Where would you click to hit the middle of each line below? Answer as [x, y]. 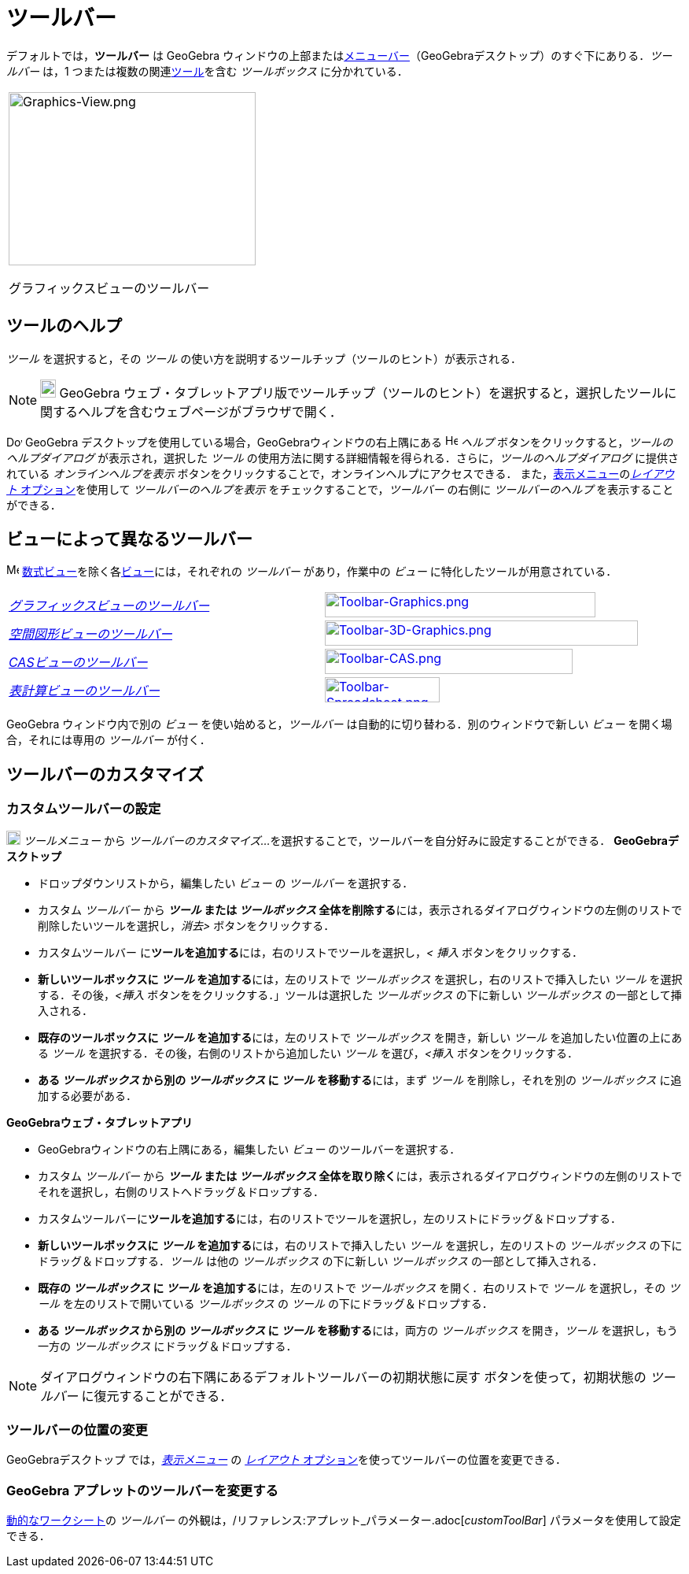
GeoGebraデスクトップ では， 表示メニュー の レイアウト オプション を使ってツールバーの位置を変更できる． [287, 1460]
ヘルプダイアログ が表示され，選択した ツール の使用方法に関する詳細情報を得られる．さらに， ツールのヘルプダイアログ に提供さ [343, 457]
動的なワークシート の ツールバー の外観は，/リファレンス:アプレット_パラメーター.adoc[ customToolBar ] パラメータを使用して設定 [344, 1520]
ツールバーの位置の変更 [77, 1430]
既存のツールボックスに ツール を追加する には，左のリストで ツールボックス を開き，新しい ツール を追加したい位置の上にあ [360, 1037]
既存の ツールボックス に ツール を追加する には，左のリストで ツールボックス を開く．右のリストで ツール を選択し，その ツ [359, 1287]
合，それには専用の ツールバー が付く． [109, 740]
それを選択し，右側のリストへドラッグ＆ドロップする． [181, 1191]
